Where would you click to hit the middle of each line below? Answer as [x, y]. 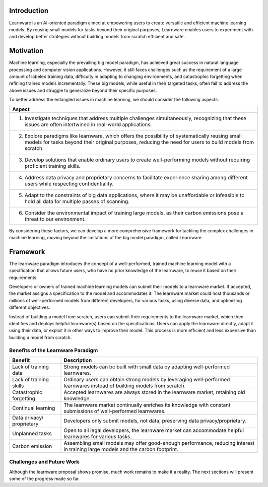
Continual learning [34, 408]
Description [78, 360]
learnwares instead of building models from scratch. [125, 386]
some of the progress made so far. [44, 479]
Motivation [26, 51]
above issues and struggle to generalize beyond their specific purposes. [83, 90]
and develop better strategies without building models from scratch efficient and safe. [97, 37]
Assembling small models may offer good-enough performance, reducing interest [159, 443]
